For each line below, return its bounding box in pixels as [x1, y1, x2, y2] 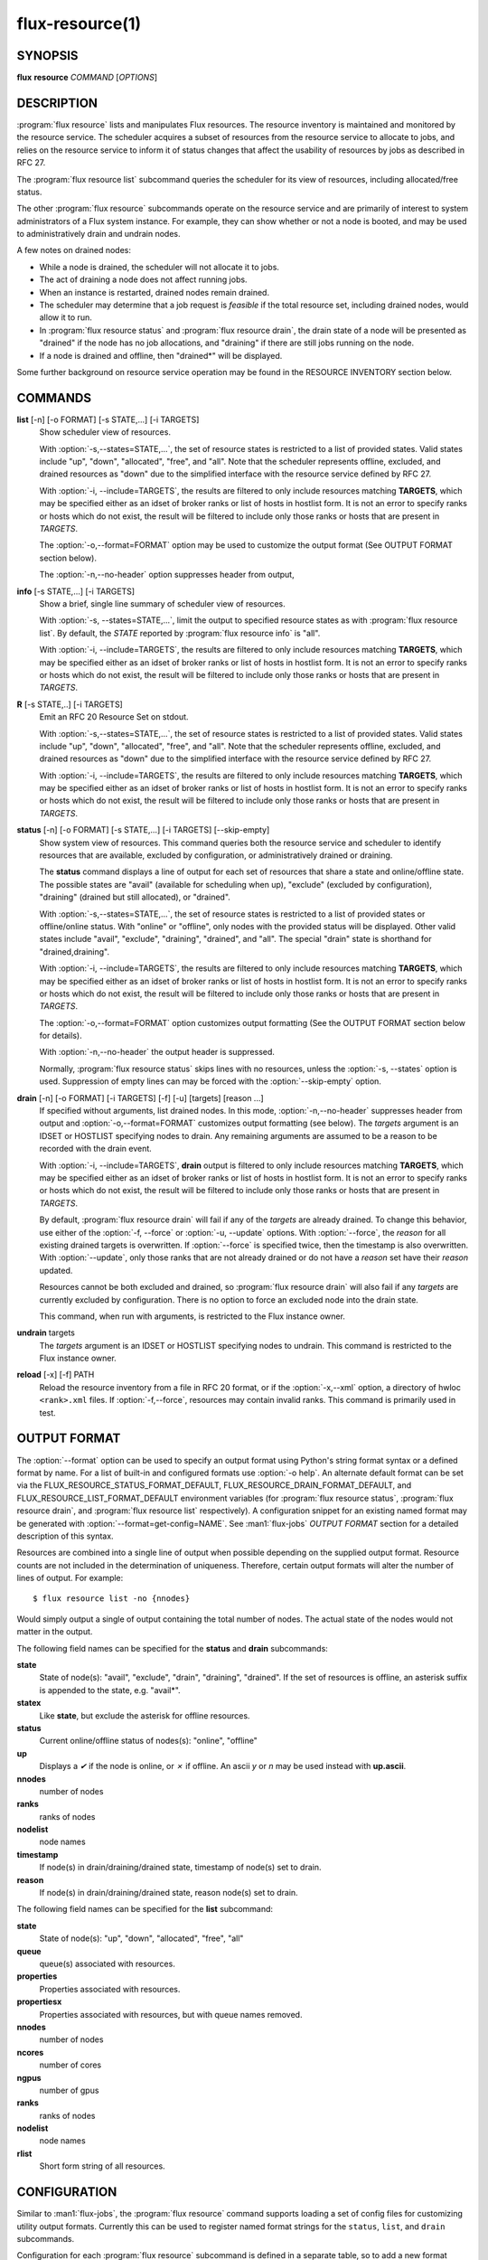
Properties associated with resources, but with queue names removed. [39, 2009, 303, 2020]
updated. [39, 1265, 73, 1276]
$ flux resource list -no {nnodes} [33, 1594, 191, 1604]
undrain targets [16, 1327, 76, 1338]
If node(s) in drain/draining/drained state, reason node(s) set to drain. [39, 1888, 298, 1898]
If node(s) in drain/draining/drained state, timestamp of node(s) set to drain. [39, 1862, 322, 1873]
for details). [39, 1031, 82, 1041]
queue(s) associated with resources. [39, 1958, 175, 1969]
